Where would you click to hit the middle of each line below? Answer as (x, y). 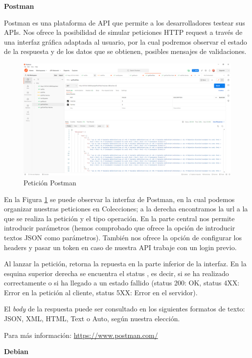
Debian (16, 351)
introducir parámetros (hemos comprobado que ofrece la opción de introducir (120, 228)
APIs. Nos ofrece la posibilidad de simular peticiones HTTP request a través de (123, 32)
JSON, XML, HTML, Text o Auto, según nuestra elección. (92, 319)
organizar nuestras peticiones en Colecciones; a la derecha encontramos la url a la (126, 209)
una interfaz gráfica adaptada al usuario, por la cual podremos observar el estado (126, 41)
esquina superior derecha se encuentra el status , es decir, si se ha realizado (116, 273)
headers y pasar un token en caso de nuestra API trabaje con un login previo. (120, 247)
